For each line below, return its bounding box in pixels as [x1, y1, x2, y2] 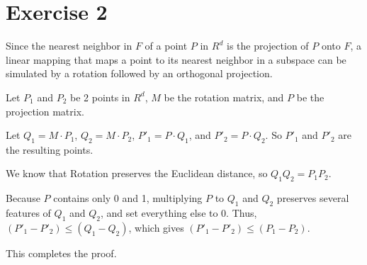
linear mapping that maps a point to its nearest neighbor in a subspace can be [6, 52, 346, 67]
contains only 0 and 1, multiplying [53, 191, 203, 205]
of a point [145, 38, 188, 53]
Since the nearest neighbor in [6, 38, 132, 53]
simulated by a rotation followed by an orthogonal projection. [6, 66, 273, 81]
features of [6, 205, 51, 220]
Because [6, 191, 40, 205]
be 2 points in [70, 89, 130, 104]
